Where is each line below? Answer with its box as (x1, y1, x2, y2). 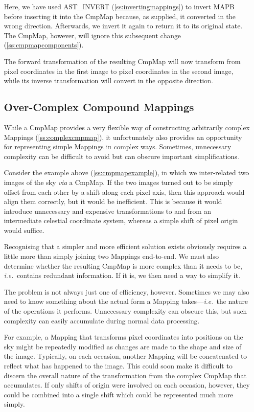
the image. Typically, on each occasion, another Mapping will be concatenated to (4, 351, 247, 361)
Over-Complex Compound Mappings (4, 99, 194, 114)
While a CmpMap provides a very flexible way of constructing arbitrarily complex (4, 122, 250, 132)
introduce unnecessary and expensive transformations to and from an (4, 206, 211, 216)
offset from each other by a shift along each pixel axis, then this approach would (4, 186, 245, 197)
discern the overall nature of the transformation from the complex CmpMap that (4, 370, 247, 380)
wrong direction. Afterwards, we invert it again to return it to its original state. (4, 21, 243, 31)
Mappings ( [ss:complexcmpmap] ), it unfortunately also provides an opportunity (4, 132, 242, 142)
